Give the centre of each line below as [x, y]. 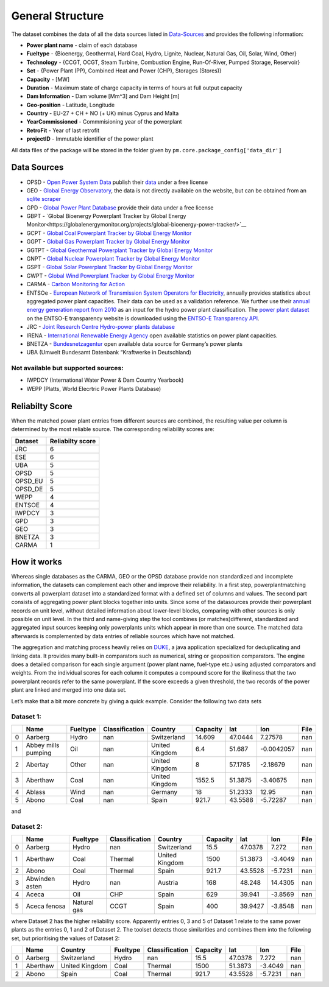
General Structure [58, 16]
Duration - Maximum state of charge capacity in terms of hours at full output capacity [134, 88]
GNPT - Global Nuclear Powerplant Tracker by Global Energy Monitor [113, 259]
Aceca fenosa [46, 906]
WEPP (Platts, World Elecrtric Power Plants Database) [94, 388]
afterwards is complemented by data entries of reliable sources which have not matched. [123, 636]
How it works [37, 562]
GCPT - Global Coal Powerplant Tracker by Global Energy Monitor [109, 233]
